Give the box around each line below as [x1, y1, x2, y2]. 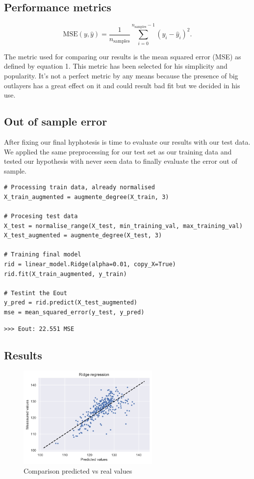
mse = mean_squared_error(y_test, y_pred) [4, 309, 145, 316]
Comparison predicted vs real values [24, 465, 132, 476]
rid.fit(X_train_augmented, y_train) [4, 270, 127, 277]
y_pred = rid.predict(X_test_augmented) [4, 299, 138, 306]
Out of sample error [4, 114, 107, 129]
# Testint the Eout [4, 289, 67, 297]
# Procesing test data [4, 213, 78, 220]
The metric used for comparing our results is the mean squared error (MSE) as [4, 51, 241, 61]
